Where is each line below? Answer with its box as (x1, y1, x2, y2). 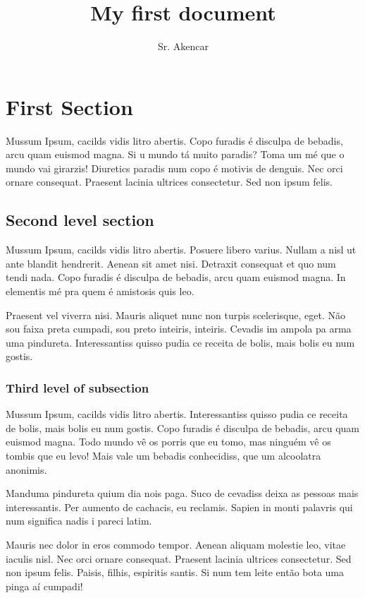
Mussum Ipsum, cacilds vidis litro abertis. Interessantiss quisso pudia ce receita (6, 407, 348, 421)
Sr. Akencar (157, 39, 209, 54)
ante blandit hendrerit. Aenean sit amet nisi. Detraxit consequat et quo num (6, 256, 336, 270)
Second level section (6, 209, 154, 231)
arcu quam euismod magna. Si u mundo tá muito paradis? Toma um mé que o (6, 147, 345, 162)
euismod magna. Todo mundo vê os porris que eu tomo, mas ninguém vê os (6, 434, 331, 449)
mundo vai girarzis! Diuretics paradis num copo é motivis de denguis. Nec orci (6, 160, 343, 175)
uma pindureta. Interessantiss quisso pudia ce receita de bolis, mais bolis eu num (6, 335, 355, 349)
